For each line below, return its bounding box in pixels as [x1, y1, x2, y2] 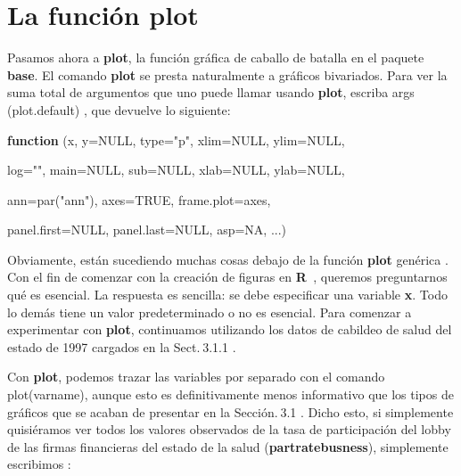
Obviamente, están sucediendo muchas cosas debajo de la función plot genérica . [7, 250, 449, 268]
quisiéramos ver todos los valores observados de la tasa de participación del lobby [7, 420, 451, 439]
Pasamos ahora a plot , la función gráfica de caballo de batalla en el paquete [7, 48, 424, 67]
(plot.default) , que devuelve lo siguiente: [7, 100, 231, 119]
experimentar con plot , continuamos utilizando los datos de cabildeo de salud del [7, 320, 452, 339]
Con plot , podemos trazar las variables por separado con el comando [7, 367, 385, 386]
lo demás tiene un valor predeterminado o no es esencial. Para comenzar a [7, 302, 412, 321]
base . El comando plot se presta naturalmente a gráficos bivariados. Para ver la [7, 65, 448, 84]
